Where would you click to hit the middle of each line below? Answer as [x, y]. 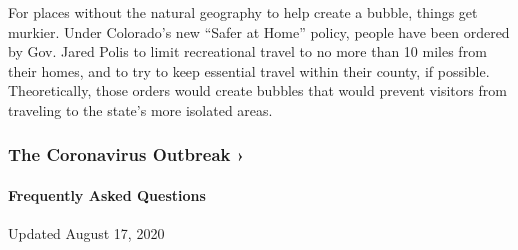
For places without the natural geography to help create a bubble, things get [243, 12]
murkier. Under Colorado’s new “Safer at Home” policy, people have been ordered [259, 31]
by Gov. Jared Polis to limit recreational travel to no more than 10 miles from [247, 51]
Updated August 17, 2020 [86, 233]
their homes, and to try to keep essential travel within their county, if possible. [249, 70]
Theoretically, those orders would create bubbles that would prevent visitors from [257, 90]
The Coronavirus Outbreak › [126, 154]
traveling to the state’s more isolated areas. [140, 109]
